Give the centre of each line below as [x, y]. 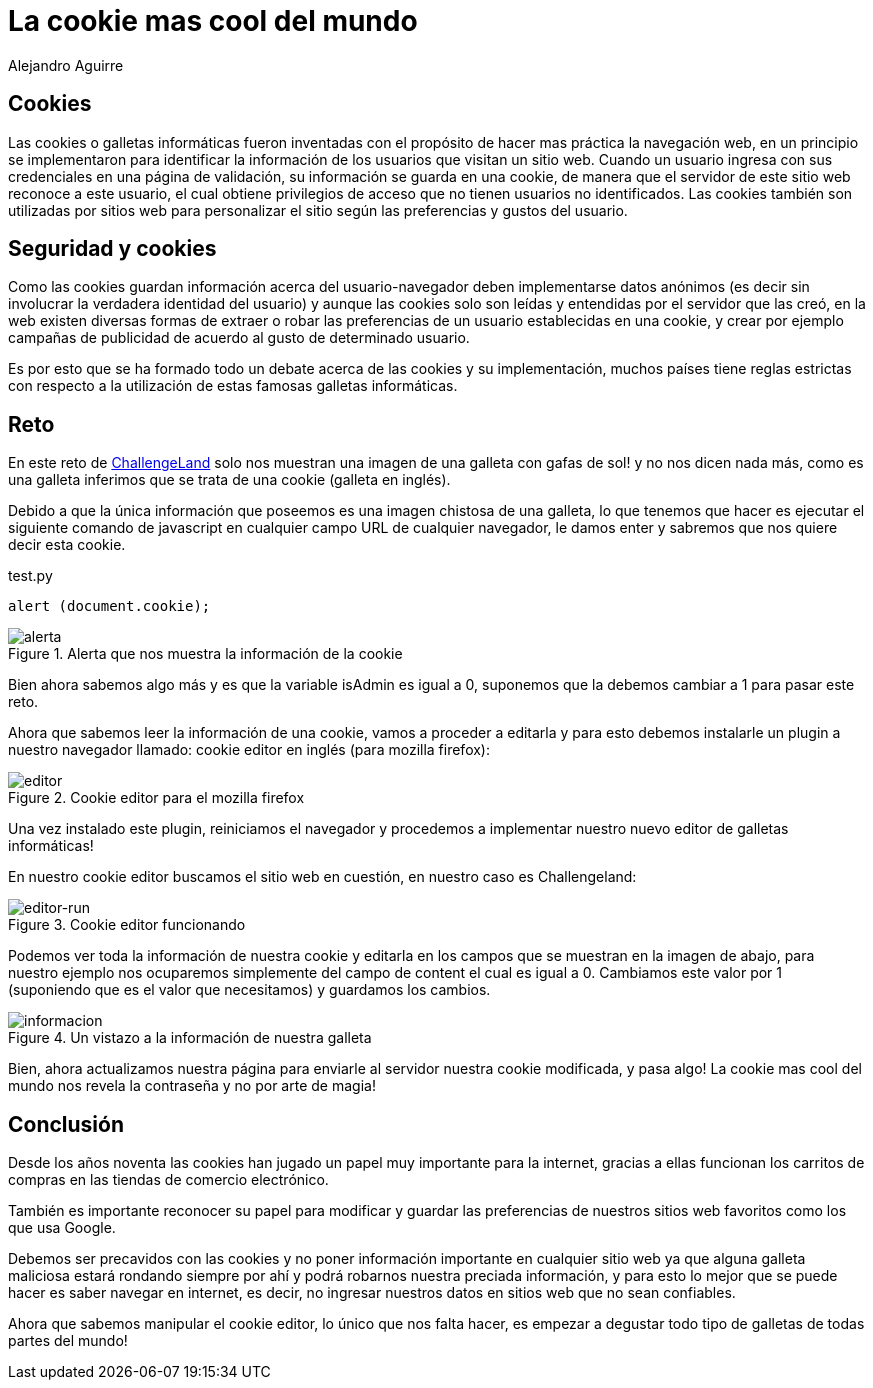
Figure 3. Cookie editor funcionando [127, 925]
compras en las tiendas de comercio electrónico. [168, 1180]
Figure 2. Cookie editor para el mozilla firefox [156, 798]
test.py [30, 576]
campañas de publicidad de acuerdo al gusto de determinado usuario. [239, 338]
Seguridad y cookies [112, 249]
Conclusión [66, 1124]
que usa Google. [62, 1228]
